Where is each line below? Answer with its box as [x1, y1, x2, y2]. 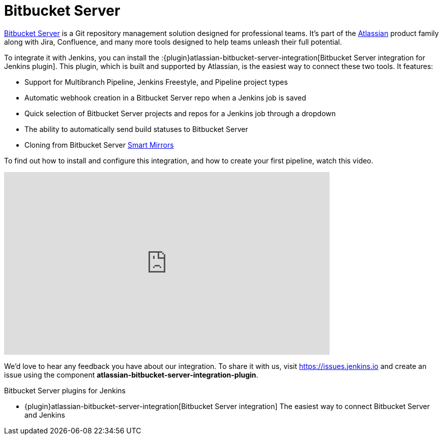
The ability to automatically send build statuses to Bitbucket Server [24, 124, 248, 133]
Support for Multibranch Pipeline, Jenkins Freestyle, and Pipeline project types [24, 77, 288, 86]
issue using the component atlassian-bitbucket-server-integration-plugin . [4, 370, 258, 379]
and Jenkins [24, 410, 65, 419]
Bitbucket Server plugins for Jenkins [4, 386, 126, 395]
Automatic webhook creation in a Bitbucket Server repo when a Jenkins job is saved [24, 93, 306, 102]
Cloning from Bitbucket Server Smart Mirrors [24, 140, 174, 149]
